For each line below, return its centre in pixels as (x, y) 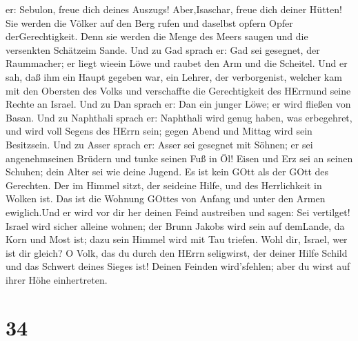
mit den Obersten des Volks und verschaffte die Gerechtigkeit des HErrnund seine (178, 90)
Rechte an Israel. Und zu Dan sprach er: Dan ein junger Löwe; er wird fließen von (178, 104)
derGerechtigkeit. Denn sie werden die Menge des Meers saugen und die (157, 36)
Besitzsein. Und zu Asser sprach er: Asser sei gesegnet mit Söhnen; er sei (159, 144)
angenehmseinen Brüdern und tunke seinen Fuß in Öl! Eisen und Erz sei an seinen (179, 158)
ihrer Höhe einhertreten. (57, 279)
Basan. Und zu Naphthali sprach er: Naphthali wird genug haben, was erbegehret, (179, 117)
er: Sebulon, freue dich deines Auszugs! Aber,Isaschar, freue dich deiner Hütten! (174, 9)
